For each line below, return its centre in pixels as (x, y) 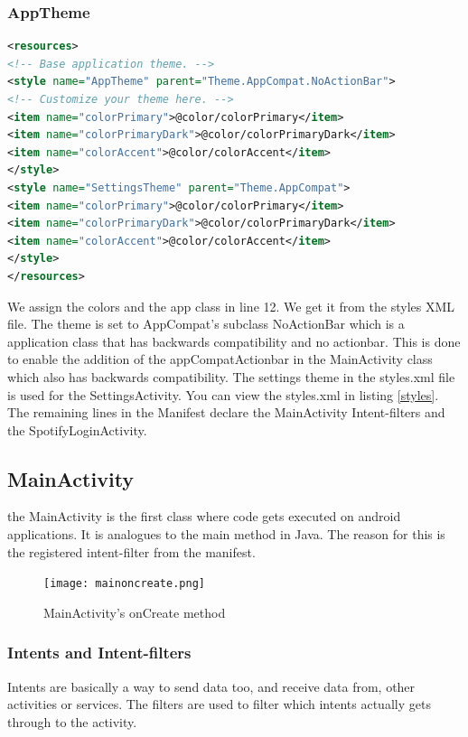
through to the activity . (72, 721)
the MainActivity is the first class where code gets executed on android (204, 516)
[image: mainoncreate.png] (124, 584)
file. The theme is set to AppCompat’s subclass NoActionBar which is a (206, 324)
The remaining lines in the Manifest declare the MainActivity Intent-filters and (226, 412)
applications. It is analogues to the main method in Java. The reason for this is (226, 534)
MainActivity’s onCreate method (135, 612)
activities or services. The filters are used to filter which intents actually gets (219, 704)
